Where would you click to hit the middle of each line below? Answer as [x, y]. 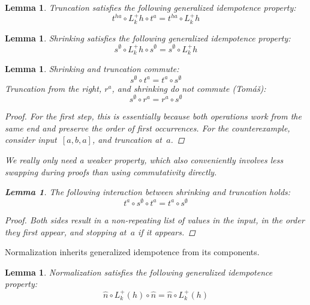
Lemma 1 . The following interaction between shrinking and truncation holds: [148, 192]
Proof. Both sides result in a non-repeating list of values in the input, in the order [155, 219]
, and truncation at [127, 140]
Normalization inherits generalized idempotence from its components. [132, 252]
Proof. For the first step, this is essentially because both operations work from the [153, 116]
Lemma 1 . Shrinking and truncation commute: [92, 68]
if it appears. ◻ [167, 231]
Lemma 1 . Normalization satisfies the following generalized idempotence [139, 272]
